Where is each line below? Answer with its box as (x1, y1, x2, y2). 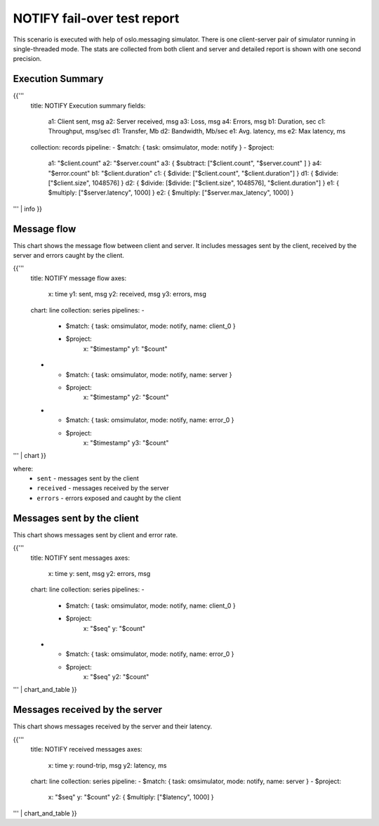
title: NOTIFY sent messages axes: (30, 553, 130, 562)
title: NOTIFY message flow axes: (30, 274, 127, 282)
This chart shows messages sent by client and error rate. (13, 530, 178, 539)
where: (13, 464, 34, 473)
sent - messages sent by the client (36, 474, 140, 483)
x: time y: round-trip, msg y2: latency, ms (48, 761, 167, 769)
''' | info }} (13, 204, 42, 213)
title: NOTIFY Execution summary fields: (30, 101, 146, 110)
